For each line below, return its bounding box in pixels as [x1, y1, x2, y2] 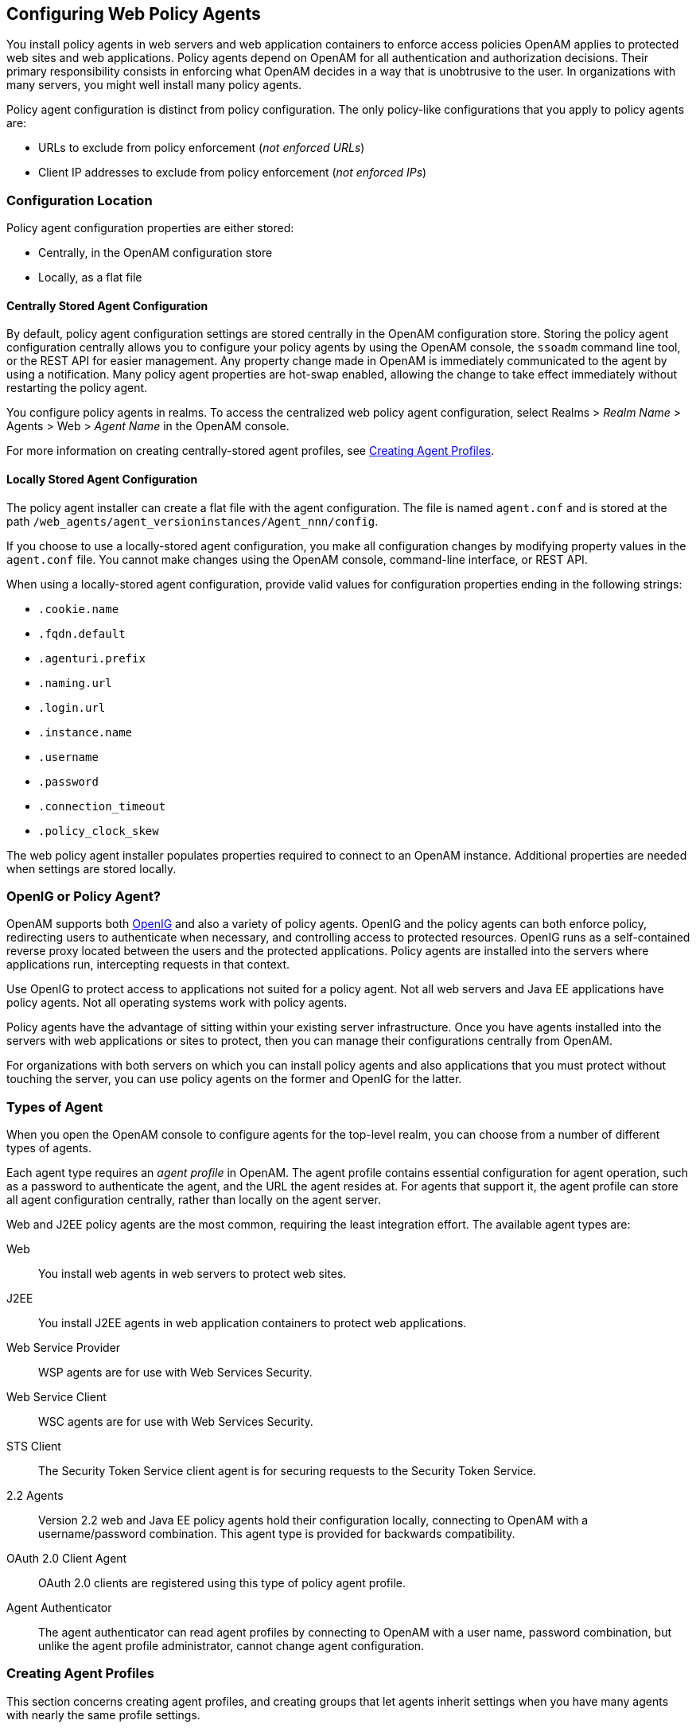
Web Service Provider [6, 1341, 121, 1355]
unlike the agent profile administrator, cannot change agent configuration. [38, 1639, 425, 1653]
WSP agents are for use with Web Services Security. [38, 1365, 313, 1380]
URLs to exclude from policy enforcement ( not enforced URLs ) [38, 141, 365, 155]
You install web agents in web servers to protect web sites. [38, 1267, 347, 1281]
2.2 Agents [6, 1489, 64, 1503]
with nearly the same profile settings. [6, 1707, 200, 1722]
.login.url [38, 701, 106, 714]
